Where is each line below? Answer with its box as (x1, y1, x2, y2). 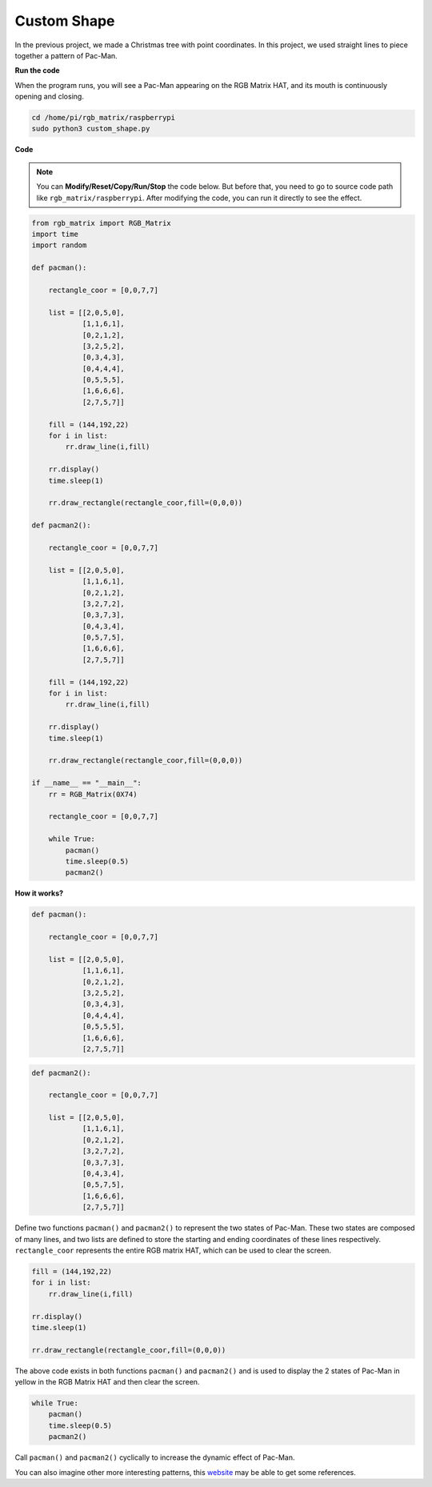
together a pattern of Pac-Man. (14, 50, 118, 60)
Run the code (14, 66, 60, 75)
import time (31, 230, 79, 239)
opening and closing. (14, 92, 84, 102)
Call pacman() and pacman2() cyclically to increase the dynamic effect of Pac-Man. (14, 1453, 295, 1462)
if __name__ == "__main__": (31, 779, 142, 788)
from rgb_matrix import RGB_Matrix (31, 218, 171, 227)
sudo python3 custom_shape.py (31, 124, 150, 134)
